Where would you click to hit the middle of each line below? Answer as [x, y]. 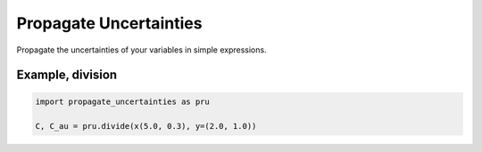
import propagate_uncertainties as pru [122, 101]
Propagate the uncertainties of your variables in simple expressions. [141, 50]
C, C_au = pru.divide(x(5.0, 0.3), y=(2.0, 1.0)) [146, 126]
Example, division [67, 75]
